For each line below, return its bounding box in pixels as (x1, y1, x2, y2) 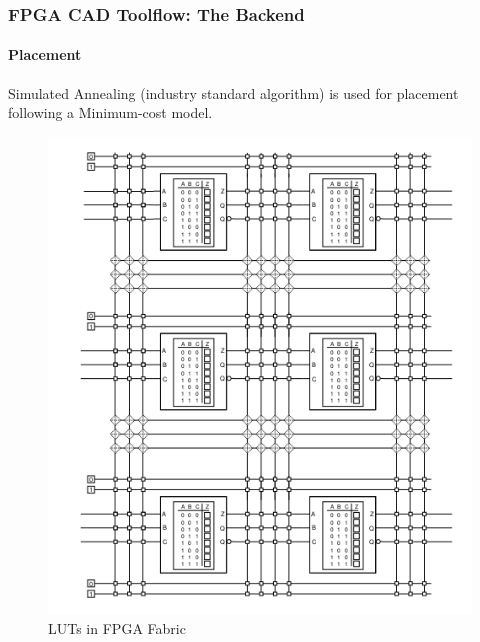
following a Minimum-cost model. (8, 102, 213, 123)
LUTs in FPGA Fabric (48, 617, 186, 638)
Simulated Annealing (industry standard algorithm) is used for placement (8, 82, 459, 103)
